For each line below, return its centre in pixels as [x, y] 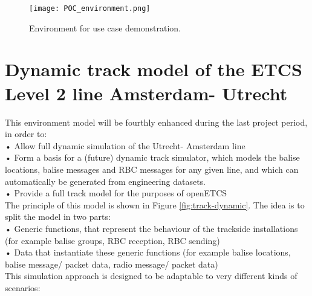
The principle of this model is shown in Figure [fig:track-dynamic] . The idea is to [155, 204]
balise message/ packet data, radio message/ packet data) [112, 264]
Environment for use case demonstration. [105, 27]
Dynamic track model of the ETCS [154, 69]
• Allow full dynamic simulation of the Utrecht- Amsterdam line [125, 145]
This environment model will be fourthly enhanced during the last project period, [156, 122]
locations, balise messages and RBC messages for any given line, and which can [152, 169]
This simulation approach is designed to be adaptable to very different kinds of [151, 276]
